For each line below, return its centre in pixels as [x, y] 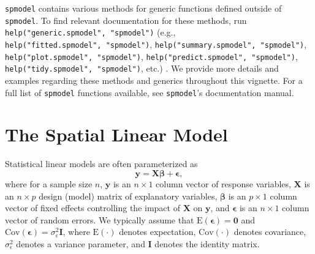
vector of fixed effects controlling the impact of [93, 208]
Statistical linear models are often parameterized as [101, 164]
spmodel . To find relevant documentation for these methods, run [126, 20]
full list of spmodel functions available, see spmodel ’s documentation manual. [150, 92]
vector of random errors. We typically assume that [100, 219]
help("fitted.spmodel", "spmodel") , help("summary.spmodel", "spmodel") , [156, 44]
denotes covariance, [270, 232]
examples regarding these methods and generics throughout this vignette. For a [154, 80]
